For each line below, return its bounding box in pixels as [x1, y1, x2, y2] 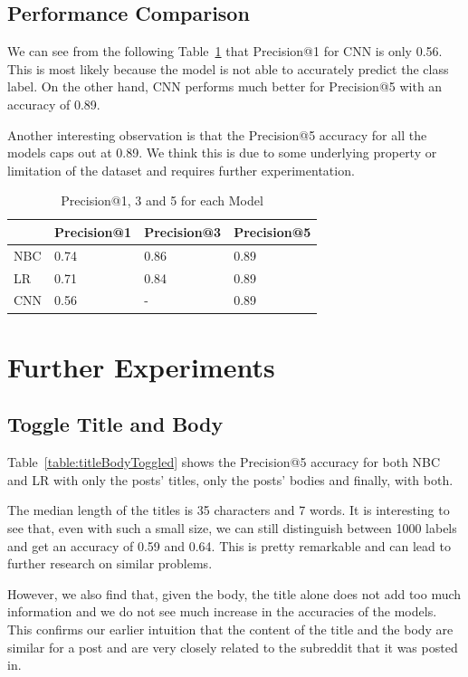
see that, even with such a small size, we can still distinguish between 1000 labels [7, 518, 457, 537]
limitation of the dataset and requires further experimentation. [7, 160, 355, 179]
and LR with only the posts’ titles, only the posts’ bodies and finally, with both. [7, 470, 454, 489]
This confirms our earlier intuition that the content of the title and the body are [7, 619, 454, 638]
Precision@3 [144, 222, 222, 241]
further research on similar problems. [7, 554, 213, 573]
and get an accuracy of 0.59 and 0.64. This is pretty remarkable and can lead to [7, 536, 451, 555]
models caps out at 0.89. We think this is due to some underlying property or [7, 143, 437, 162]
